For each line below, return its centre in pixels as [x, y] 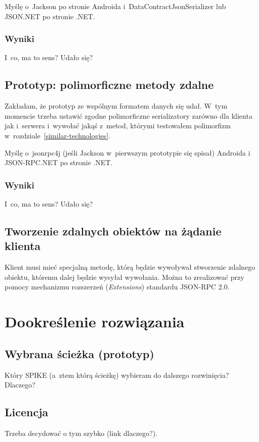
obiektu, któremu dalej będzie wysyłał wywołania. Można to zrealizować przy [124, 277]
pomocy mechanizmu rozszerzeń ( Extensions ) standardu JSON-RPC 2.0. [117, 287]
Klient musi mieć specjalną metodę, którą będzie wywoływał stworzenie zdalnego [130, 267]
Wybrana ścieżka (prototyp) [79, 353]
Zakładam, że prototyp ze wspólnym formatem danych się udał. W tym [116, 106]
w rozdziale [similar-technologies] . [58, 135]
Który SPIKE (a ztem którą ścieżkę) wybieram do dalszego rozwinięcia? [117, 375]
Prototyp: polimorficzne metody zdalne [109, 85]
